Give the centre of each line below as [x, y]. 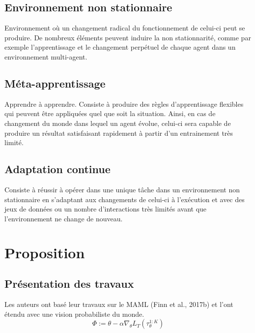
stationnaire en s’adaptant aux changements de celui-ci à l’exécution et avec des [125, 199]
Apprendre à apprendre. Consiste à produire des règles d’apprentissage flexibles [124, 104]
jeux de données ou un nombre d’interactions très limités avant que [106, 209]
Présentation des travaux [69, 284]
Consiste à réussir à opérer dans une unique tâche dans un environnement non [122, 189]
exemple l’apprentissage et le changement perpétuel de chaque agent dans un [120, 47]
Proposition [45, 252]
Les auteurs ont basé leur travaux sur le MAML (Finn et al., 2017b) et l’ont [119, 304]
